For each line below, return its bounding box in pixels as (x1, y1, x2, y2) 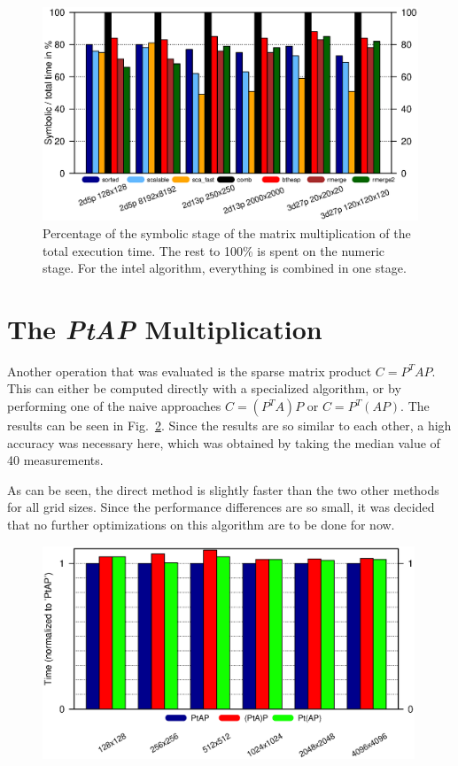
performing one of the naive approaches (7, 397, 221, 415)
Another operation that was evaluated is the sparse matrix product (7, 361, 372, 380)
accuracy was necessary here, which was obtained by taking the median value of (7, 433, 440, 452)
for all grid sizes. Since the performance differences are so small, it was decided (7, 498, 435, 516)
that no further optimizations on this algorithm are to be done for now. (7, 515, 395, 534)
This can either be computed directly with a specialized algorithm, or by (7, 379, 401, 398)
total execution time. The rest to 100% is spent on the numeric (43, 241, 385, 259)
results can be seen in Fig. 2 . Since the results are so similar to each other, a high (7, 416, 452, 435)
